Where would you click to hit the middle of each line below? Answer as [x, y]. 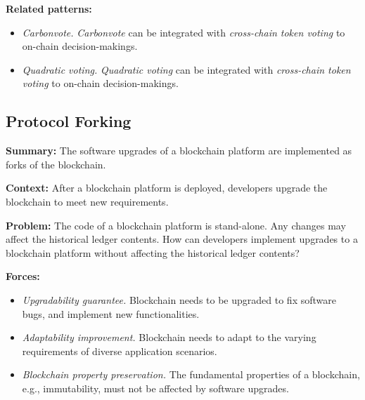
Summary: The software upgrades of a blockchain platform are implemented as [179, 151]
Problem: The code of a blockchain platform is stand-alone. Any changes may [176, 225]
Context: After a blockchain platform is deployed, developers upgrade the [167, 188]
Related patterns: [49, 8]
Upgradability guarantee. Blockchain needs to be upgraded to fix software [179, 299]
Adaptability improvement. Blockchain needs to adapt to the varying [169, 337]
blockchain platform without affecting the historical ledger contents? [153, 252]
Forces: [23, 276]
